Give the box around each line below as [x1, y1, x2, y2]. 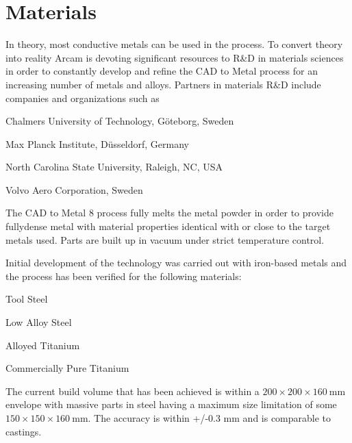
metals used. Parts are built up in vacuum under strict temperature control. [5, 232, 325, 246]
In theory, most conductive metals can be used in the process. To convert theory [5, 37, 343, 51]
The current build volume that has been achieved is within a [5, 383, 260, 398]
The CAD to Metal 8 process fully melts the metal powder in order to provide [5, 205, 334, 220]
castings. [5, 424, 42, 438]
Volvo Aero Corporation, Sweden [5, 182, 143, 197]
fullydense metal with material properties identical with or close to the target [5, 219, 331, 233]
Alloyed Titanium [5, 338, 80, 352]
